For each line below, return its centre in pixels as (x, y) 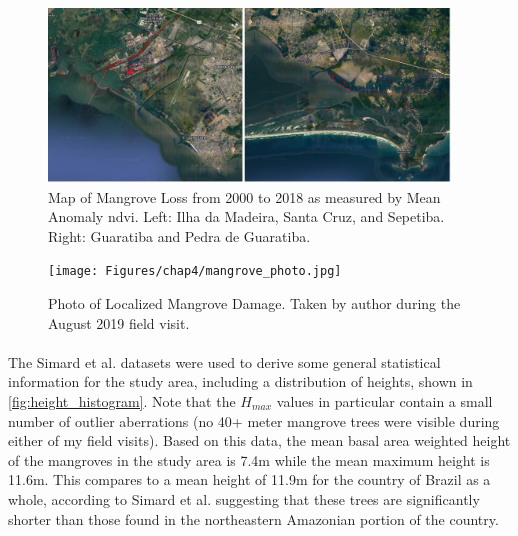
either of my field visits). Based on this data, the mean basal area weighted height (259, 440)
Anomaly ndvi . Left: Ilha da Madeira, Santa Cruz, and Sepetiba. (246, 216)
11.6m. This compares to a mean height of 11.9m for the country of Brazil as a (249, 479)
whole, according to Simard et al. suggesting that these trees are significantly (244, 499)
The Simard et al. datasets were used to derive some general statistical (224, 361)
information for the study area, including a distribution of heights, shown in (240, 381)
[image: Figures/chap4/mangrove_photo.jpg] (195, 271)
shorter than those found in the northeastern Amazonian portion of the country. (253, 518)
